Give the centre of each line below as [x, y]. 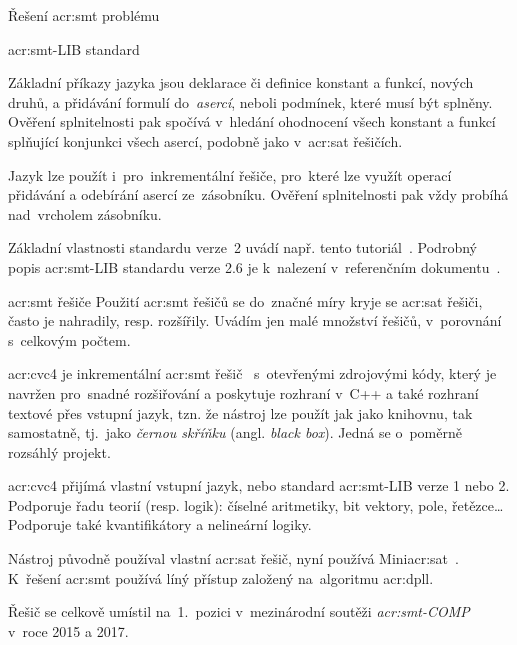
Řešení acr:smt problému [84, 15]
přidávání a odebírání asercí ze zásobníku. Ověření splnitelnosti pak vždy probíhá [258, 194]
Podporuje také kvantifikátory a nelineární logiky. [160, 524]
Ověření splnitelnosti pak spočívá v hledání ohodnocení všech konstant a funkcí [252, 121]
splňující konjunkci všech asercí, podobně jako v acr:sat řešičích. [205, 140]
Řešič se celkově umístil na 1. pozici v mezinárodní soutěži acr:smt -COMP [239, 611]
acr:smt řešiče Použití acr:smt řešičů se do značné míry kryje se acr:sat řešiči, [245, 300]
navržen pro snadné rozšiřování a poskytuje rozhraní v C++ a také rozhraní [243, 392]
